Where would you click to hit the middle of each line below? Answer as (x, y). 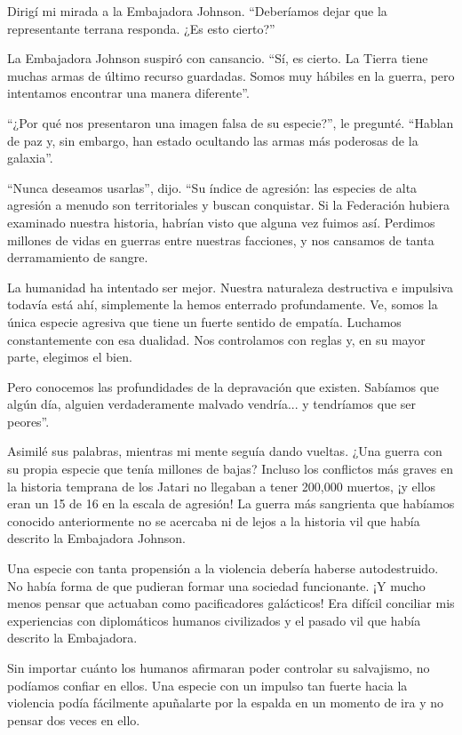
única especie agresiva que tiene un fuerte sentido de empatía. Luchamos (204, 321)
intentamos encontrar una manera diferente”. (128, 93)
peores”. (28, 421)
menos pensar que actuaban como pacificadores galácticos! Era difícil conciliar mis (231, 603)
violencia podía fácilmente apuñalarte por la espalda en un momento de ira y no (225, 703)
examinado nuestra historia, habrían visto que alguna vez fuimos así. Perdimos (221, 222)
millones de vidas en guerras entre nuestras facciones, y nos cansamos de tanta (221, 240)
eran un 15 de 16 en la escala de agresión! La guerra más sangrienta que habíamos (231, 503)
